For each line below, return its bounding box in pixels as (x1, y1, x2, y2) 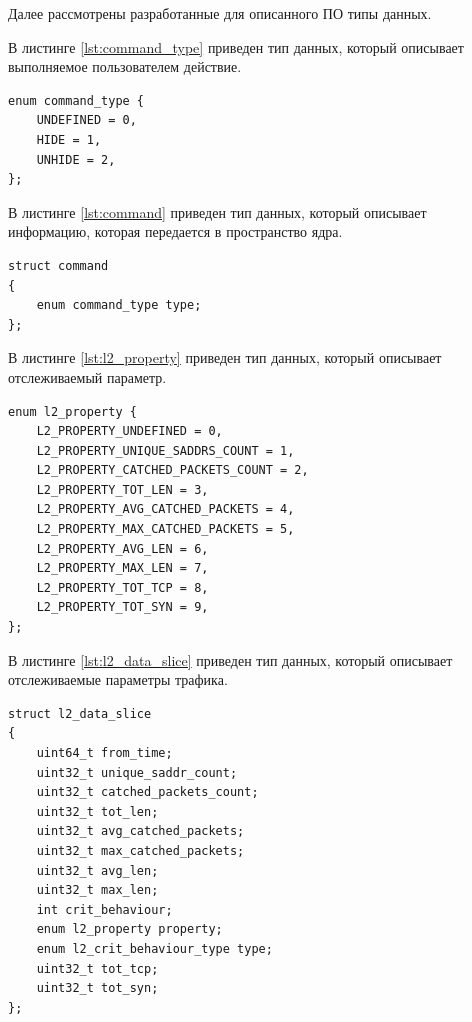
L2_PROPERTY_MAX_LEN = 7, (36, 561, 209, 576)
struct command (8, 258, 109, 273)
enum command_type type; (36, 298, 202, 313)
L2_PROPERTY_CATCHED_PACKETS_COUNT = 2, (36, 463, 309, 478)
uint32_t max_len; (36, 883, 159, 898)
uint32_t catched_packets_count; (36, 785, 259, 800)
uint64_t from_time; (36, 746, 173, 760)
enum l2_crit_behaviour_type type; (36, 941, 273, 956)
